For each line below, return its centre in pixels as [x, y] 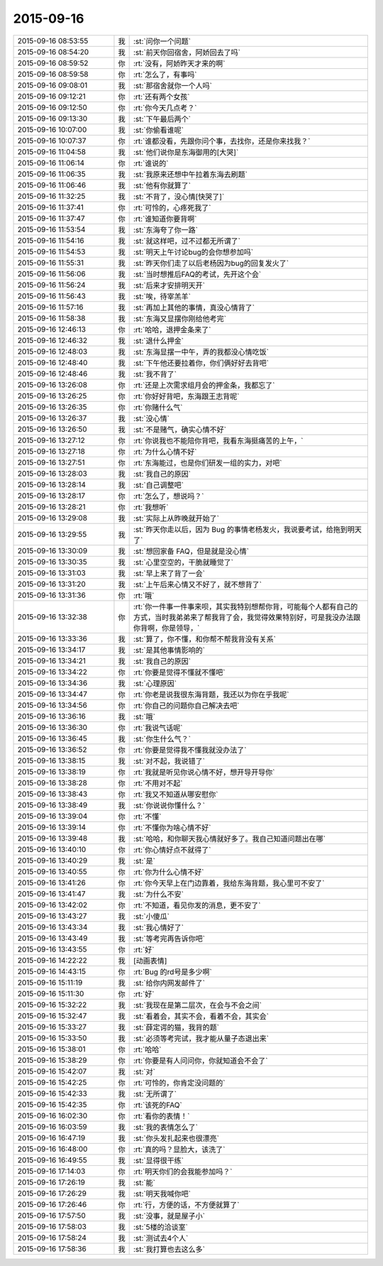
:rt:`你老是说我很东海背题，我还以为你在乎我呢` [211, 694]
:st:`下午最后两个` [162, 119]
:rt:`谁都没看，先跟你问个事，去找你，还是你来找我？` [222, 141]
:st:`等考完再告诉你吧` [169, 939]
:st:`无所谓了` [155, 1093]
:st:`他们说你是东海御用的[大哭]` [186, 152]
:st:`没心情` [151, 418]
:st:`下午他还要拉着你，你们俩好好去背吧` [201, 363]
